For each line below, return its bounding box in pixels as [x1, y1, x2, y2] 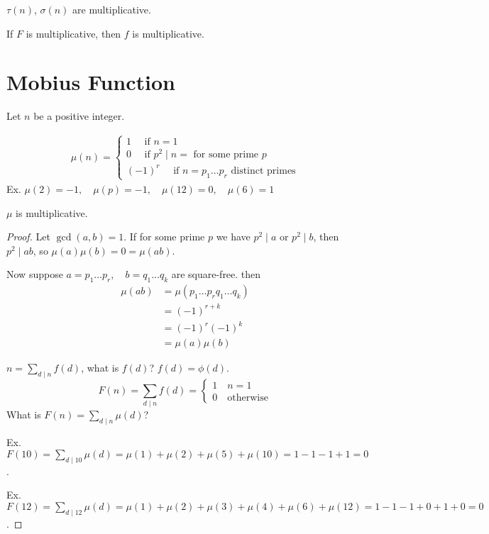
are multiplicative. [72, 2, 151, 16]
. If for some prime [123, 229, 205, 244]
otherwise [227, 392, 268, 403]
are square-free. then [171, 267, 261, 282]
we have [216, 229, 251, 244]
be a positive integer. [33, 109, 125, 123]
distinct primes [231, 165, 296, 176]
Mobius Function [6, 67, 175, 96]
